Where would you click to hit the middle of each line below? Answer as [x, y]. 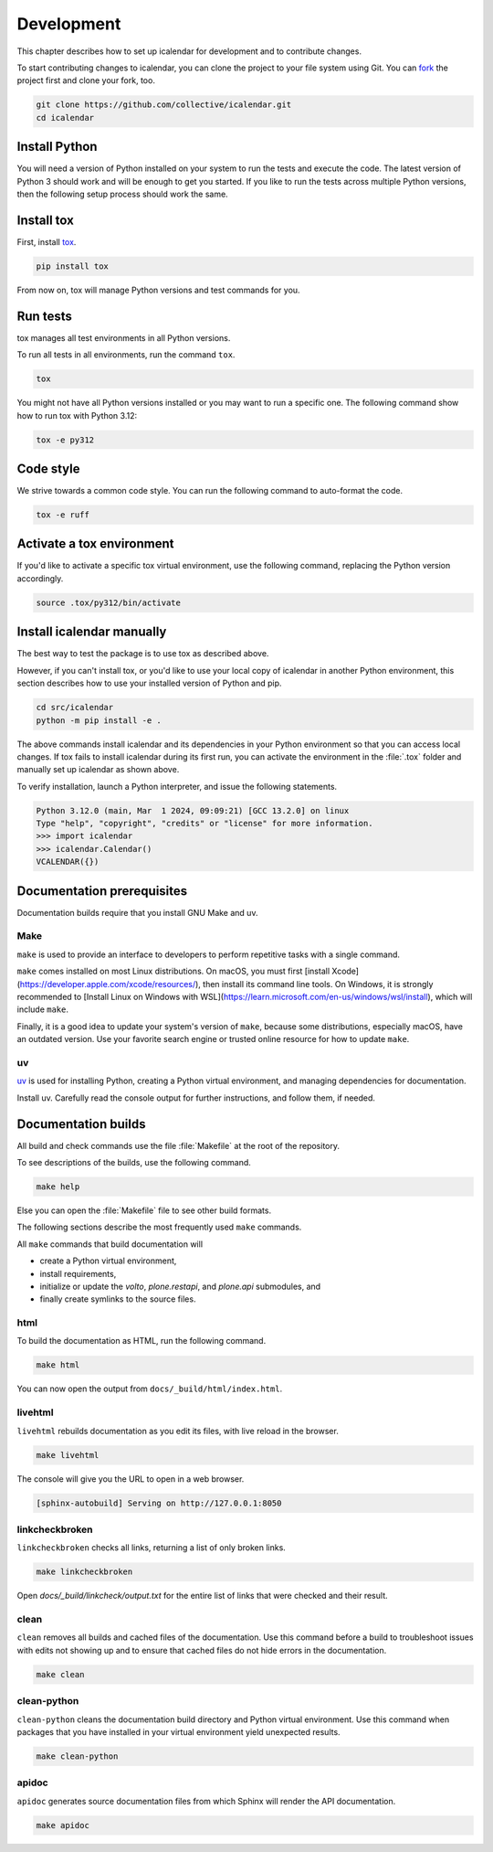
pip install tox [73, 266]
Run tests [44, 316]
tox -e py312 [65, 440]
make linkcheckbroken [84, 1572]
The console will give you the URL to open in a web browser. [131, 1479]
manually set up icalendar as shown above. [98, 770]
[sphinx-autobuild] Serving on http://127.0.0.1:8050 [159, 1503]
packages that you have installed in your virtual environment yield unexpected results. [179, 1731]
